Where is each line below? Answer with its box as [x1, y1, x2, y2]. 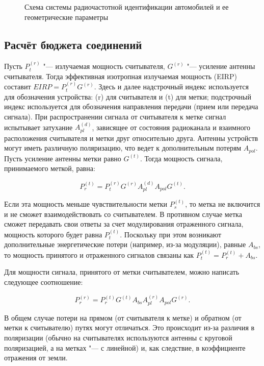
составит [4, 81, 31, 92]
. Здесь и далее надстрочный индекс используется [94, 81, 249, 92]
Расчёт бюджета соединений [4, 36, 142, 52]
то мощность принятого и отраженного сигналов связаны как [4, 249, 194, 260]
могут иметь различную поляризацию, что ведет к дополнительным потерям [4, 142, 242, 153]
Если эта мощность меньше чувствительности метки [4, 199, 168, 209]
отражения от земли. [4, 352, 68, 363]
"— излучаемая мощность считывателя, [43, 61, 165, 71]
